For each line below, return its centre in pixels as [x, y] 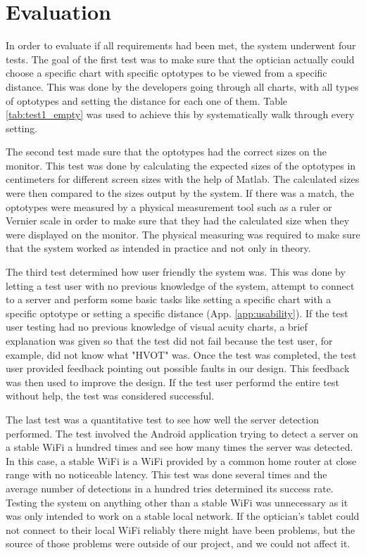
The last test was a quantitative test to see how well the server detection [162, 419]
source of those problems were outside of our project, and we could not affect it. [178, 543]
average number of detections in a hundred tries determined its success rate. [170, 488]
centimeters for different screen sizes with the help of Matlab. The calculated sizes [183, 179]
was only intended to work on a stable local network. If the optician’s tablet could [183, 516]
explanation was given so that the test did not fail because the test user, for [169, 340]
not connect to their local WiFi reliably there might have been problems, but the [181, 529]
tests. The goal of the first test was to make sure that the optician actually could [180, 59]
